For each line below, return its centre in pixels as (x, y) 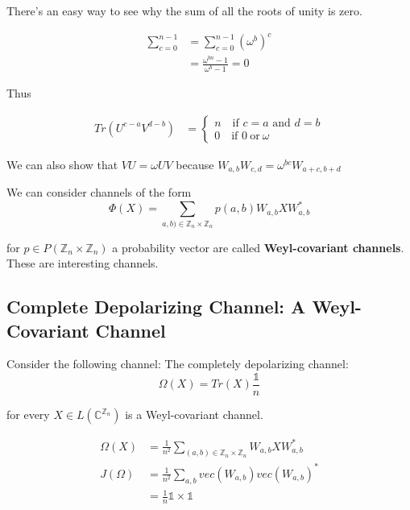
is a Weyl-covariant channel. (194, 415)
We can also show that (62, 164)
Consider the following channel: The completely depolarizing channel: (178, 364)
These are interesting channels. (83, 263)
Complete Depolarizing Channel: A (156, 307)
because (195, 164)
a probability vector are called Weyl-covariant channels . (258, 247)
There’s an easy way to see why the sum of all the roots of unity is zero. (184, 10)
